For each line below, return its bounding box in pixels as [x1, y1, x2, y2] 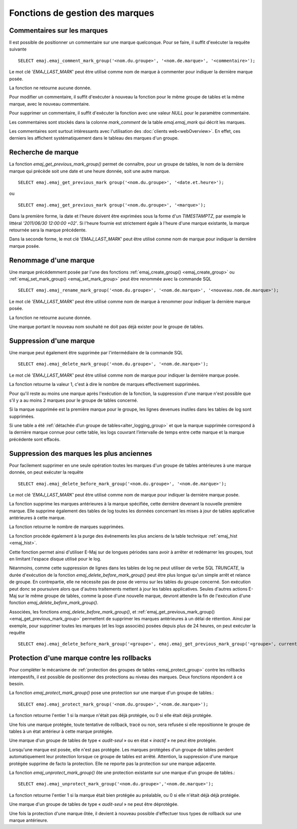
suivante [9, 46, 27, 52]
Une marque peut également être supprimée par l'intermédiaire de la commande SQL [9, 349, 183, 355]
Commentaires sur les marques [9, 26, 108, 35]
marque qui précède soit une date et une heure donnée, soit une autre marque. [9, 168, 170, 174]
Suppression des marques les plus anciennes [9, 449, 152, 458]
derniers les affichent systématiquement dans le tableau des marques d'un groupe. [9, 135, 179, 141]
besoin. [9, 681, 25, 687]
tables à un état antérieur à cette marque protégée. [9, 728, 113, 734]
